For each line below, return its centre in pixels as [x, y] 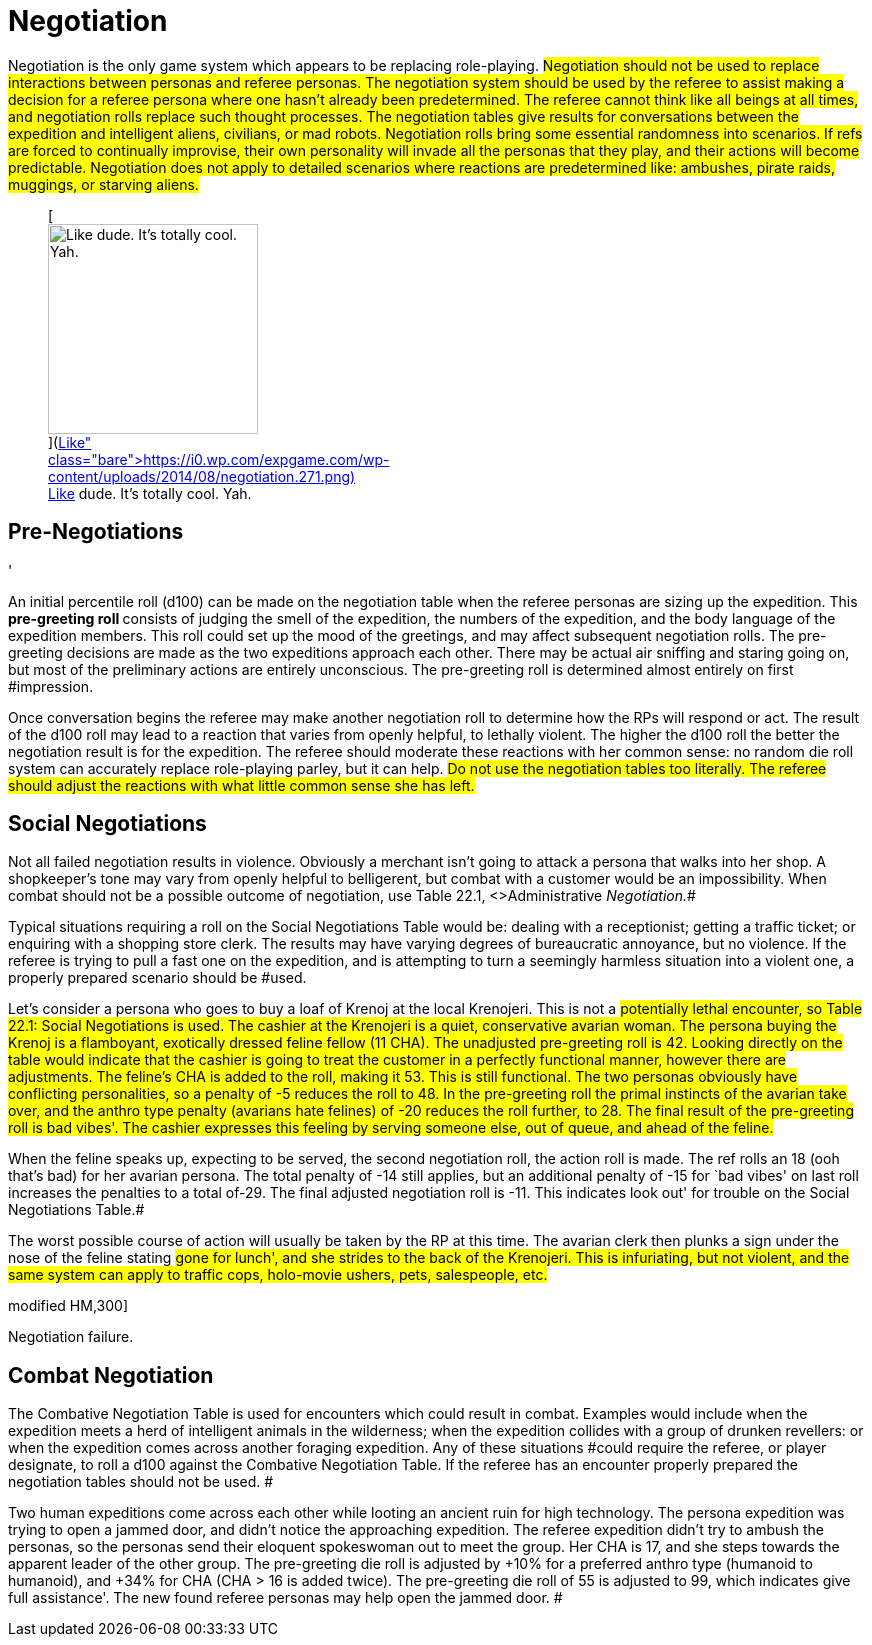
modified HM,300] [68, 1306]
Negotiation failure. [71, 1337]
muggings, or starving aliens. [103, 184]
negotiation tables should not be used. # [141, 1482]
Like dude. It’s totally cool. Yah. [150, 493]
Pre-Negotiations [96, 532]
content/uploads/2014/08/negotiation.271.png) [202, 476]
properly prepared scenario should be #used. [157, 978]
